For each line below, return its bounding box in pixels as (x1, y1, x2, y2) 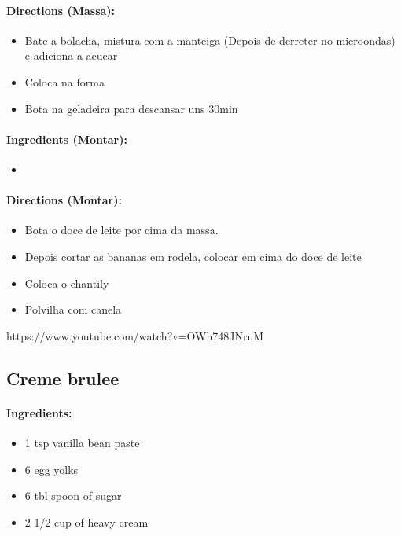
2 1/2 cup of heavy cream (24, 513, 149, 530)
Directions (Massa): (6, 2, 116, 18)
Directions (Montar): (6, 192, 122, 208)
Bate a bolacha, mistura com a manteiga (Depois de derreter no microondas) (24, 31, 395, 48)
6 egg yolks (24, 461, 79, 477)
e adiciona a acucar (24, 47, 118, 64)
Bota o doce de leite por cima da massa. (24, 222, 219, 238)
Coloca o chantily (24, 274, 109, 291)
